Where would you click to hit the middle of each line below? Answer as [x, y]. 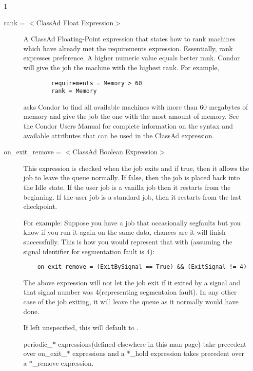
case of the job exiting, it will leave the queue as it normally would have [131, 302]
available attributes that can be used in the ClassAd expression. [119, 135]
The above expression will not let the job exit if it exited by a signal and [132, 282]
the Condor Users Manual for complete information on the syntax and [128, 126]
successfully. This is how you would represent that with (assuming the [128, 241]
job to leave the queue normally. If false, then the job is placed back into [132, 177]
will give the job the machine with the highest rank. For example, [121, 67]
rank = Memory [74, 91]
